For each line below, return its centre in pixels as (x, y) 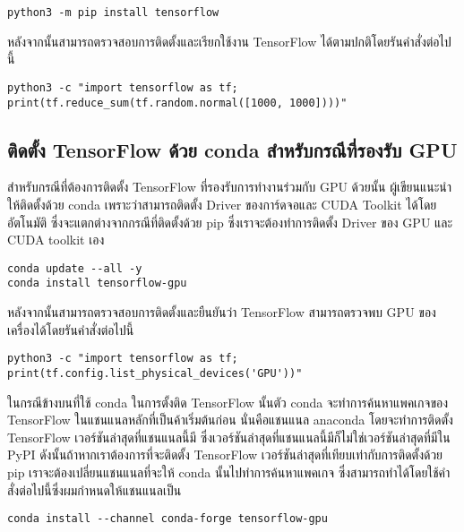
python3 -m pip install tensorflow (113, 13)
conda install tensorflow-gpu (97, 283)
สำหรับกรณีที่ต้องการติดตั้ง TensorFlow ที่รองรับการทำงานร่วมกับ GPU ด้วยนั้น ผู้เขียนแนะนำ (230, 187)
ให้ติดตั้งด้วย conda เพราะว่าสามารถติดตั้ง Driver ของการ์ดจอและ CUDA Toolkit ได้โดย (222, 204)
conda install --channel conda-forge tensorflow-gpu (168, 519)
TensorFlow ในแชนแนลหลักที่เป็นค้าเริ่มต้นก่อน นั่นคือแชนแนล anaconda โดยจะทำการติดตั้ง (230, 420)
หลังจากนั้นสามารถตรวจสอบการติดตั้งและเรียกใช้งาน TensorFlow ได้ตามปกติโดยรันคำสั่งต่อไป (229, 41)
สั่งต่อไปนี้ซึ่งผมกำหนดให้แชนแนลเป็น (95, 489)
